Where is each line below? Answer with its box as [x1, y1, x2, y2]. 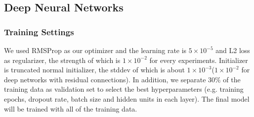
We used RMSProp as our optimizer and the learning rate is [4, 45, 187, 55]
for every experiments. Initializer [149, 55, 248, 65]
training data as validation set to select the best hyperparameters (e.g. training [4, 84, 244, 94]
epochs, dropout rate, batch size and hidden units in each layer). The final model [4, 93, 250, 104]
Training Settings [4, 25, 74, 38]
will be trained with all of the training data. [4, 103, 137, 114]
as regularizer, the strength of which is [4, 55, 121, 65]
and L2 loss [215, 45, 250, 55]
